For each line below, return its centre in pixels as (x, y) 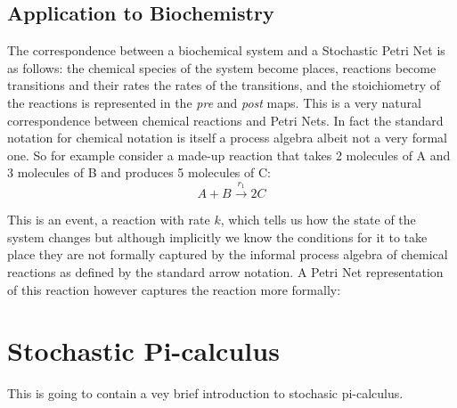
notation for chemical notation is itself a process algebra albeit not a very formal (228, 138)
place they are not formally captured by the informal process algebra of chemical (228, 254)
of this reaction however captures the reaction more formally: (174, 289)
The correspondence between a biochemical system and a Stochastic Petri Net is (226, 50)
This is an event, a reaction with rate (109, 220)
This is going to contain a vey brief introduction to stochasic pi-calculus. (205, 393)
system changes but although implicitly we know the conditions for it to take (217, 237)
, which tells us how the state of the (318, 220)
